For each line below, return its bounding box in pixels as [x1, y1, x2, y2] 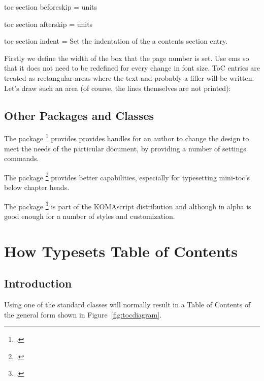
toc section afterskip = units [4, 18, 93, 29]
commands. [4, 153, 39, 164]
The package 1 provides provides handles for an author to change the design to [4, 132, 249, 144]
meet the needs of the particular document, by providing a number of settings [4, 143, 246, 153]
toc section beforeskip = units [4, 2, 97, 12]
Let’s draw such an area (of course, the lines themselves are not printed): [4, 82, 231, 93]
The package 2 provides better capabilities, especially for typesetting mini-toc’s [4, 170, 250, 182]
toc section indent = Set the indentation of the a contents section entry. [4, 36, 228, 46]
